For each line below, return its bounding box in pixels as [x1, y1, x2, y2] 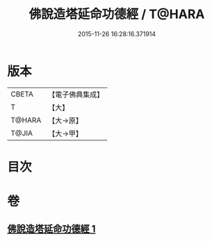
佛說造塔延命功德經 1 [7, 223, 96, 235]
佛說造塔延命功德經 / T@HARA [28, 6, 205, 22]
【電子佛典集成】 [48, 90, 104, 99]
